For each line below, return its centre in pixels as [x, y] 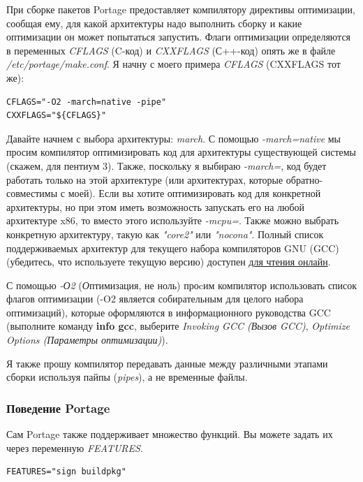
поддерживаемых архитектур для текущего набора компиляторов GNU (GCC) [173, 248]
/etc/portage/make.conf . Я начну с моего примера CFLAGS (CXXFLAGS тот [173, 64]
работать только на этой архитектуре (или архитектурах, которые [145, 179]
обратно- [304, 179]
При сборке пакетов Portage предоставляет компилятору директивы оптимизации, [181, 9]
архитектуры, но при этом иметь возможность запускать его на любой [156, 206]
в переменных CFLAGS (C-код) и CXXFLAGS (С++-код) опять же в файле [171, 50]
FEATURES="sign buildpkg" [66, 472]
